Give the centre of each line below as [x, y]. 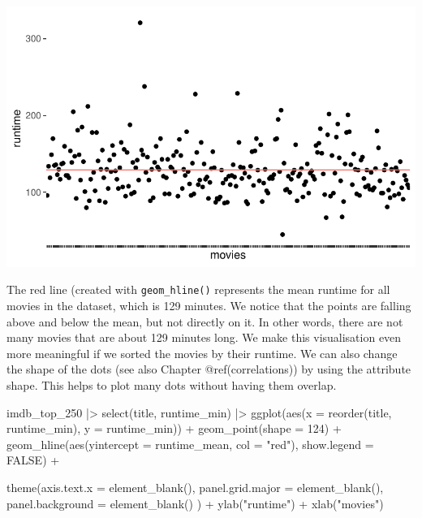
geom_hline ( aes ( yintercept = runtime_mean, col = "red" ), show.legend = [190, 444]
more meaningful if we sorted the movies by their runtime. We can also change [202, 353]
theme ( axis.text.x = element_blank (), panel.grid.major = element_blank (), [195, 487]
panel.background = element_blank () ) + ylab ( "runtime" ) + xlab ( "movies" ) [195, 503]
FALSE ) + [33, 460]
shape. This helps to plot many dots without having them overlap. [172, 384]
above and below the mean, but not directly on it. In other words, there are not [205, 321]
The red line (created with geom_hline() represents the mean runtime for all [198, 289]
